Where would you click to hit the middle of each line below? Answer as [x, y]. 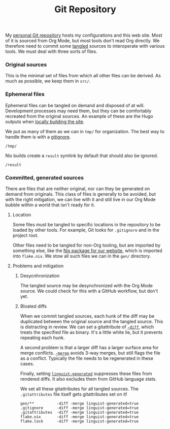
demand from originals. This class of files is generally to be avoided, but [81, 194]
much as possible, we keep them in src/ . [48, 81]
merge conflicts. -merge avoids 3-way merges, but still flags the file [90, 353]
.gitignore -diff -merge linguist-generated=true [79, 408]
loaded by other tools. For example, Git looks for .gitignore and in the [86, 230]
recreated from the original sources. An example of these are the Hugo [79, 116]
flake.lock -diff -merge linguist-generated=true [79, 421]
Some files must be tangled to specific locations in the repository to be [87, 225]
